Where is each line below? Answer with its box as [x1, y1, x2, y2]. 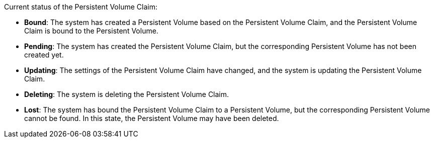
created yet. [24, 50, 64, 59]
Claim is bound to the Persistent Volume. [24, 26, 158, 35]
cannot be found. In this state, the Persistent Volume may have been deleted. [24, 114, 279, 122]
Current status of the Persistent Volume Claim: [4, 2, 157, 11]
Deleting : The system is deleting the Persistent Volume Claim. [24, 90, 229, 98]
